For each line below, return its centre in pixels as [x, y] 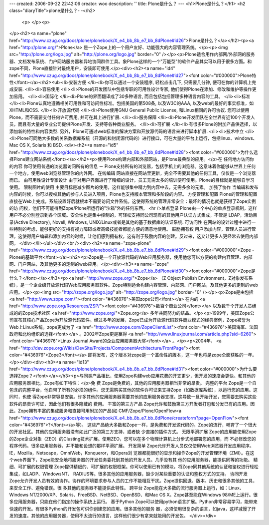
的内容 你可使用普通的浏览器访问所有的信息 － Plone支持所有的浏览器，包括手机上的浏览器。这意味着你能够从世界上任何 [133, 166]
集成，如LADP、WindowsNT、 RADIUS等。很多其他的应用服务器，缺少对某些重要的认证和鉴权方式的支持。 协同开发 [129, 474]
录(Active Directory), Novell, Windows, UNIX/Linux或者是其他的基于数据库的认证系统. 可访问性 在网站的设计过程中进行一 [133, 222]
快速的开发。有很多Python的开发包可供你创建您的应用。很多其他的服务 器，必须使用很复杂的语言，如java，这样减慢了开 [133, 509]
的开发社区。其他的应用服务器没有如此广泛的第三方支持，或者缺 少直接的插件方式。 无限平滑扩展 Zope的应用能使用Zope [133, 432]
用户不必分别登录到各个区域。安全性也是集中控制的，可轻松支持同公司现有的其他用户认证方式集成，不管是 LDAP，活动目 [133, 215]
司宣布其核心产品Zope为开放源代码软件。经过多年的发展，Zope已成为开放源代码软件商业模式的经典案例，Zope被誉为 [130, 320]
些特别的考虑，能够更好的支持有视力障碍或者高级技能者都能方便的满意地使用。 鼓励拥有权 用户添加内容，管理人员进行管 [133, 229]
